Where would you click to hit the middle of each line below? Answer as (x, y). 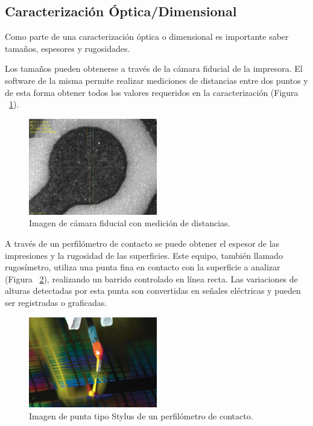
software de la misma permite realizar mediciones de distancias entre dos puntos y (156, 80)
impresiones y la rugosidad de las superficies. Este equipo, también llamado (144, 255)
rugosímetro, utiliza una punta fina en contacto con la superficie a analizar (143, 267)
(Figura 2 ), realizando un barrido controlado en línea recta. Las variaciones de (151, 278)
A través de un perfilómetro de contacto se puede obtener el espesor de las (142, 243)
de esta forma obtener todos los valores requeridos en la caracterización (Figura (152, 92)
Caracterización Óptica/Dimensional (121, 11)
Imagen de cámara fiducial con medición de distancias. (130, 223)
